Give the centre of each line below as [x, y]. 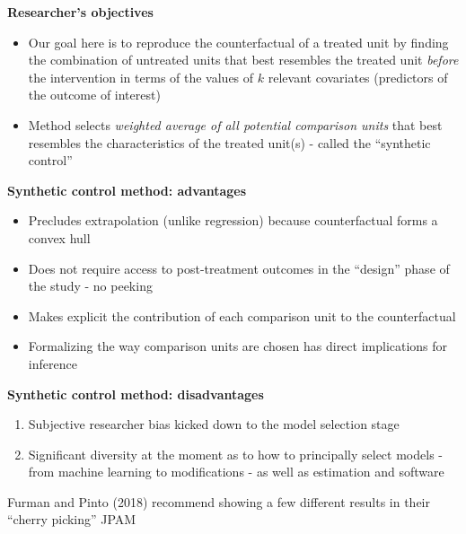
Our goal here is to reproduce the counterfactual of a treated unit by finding [238, 42]
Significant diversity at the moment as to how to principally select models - [235, 454]
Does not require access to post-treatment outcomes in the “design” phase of [239, 268]
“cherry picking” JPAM [72, 519]
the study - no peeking [90, 286]
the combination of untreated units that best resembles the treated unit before [243, 60]
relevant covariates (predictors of [358, 77]
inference [53, 363]
